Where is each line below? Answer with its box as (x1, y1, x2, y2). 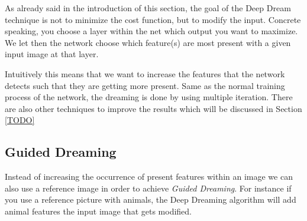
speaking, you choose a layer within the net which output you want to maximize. (5, 25, 298, 37)
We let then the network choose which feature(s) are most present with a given (5, 36, 291, 48)
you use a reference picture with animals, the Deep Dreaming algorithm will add (5, 193, 296, 206)
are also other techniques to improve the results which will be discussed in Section (5, 102, 302, 114)
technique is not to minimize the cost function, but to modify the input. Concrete (5, 13, 301, 25)
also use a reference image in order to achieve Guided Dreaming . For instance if (5, 182, 292, 194)
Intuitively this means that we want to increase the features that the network (5, 67, 285, 80)
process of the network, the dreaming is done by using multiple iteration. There (5, 91, 293, 103)
